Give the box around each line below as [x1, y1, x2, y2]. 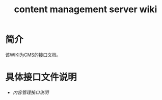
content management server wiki [14, 4, 157, 15]
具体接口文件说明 [5, 71, 77, 83]
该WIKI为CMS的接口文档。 [5, 52, 61, 58]
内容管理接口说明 [12, 89, 49, 95]
